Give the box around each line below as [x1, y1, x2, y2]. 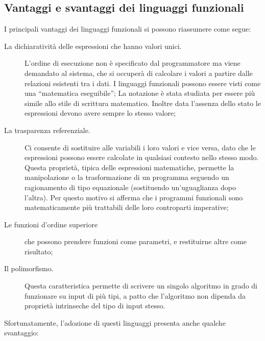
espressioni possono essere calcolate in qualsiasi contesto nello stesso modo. [25, 152, 259, 163]
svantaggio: [4, 327, 39, 338]
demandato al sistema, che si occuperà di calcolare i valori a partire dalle [25, 67, 253, 78]
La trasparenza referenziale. [4, 124, 90, 135]
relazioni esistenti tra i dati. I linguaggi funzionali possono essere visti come [25, 77, 261, 88]
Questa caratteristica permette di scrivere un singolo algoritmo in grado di [25, 280, 257, 291]
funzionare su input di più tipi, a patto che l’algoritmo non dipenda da [25, 290, 246, 301]
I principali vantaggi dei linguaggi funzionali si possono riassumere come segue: [4, 23, 251, 34]
